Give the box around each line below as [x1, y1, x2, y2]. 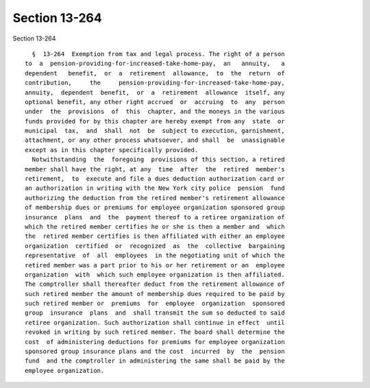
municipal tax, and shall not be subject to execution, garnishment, [25, 127, 285, 135]
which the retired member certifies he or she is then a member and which [25, 223, 285, 230]
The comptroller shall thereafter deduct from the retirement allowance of [25, 280, 285, 288]
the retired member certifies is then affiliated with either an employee [25, 232, 285, 240]
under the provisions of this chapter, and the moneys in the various [25, 108, 285, 116]
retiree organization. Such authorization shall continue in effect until [25, 319, 285, 326]
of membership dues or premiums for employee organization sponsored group [25, 204, 285, 212]
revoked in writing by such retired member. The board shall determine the [25, 328, 285, 336]
